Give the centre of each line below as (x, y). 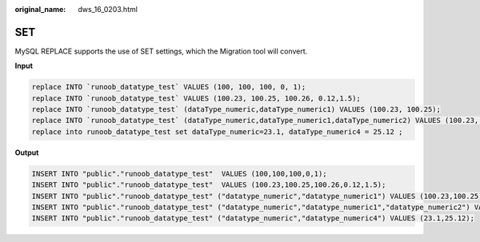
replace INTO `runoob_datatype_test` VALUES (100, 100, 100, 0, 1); (169, 87)
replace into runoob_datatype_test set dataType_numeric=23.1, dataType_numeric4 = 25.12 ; (217, 131)
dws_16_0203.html (108, 9)
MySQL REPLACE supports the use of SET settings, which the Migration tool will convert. (161, 51)
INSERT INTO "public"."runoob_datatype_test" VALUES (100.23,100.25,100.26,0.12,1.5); (209, 185)
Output (27, 153)
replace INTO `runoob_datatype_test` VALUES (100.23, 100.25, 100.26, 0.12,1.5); (196, 98)
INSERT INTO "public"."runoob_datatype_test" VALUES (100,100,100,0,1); (179, 173)
